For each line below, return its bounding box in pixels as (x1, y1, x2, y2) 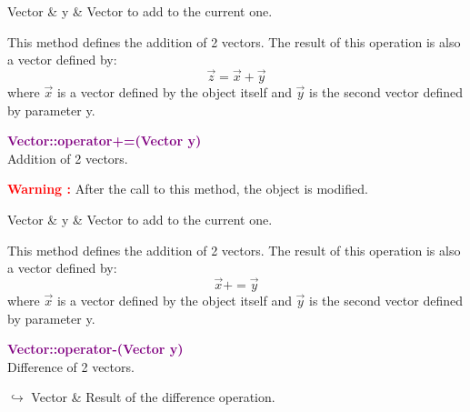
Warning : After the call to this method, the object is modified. (7, 179, 368, 198)
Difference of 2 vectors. (7, 357, 135, 376)
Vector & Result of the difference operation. (31, 387, 275, 407)
